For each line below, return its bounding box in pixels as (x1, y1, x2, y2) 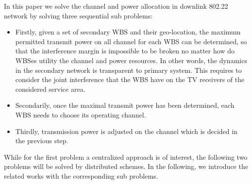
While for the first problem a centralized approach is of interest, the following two (4, 151, 248, 162)
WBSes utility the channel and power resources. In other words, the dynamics (15, 55, 247, 65)
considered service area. (15, 84, 85, 94)
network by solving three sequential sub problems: (4, 10, 153, 20)
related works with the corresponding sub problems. (4, 170, 158, 181)
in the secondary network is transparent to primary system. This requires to (15, 65, 242, 75)
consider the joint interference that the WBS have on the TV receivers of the (15, 74, 245, 84)
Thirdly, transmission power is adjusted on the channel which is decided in (15, 126, 237, 136)
